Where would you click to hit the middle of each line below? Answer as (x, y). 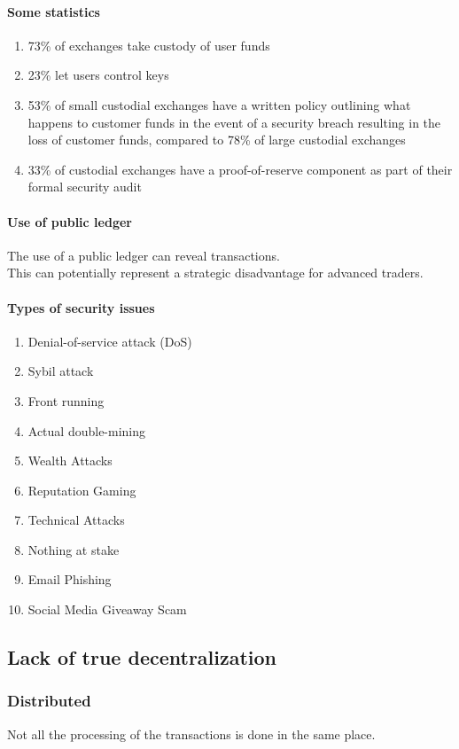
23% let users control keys (98, 75)
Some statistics (54, 11)
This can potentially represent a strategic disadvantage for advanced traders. (215, 273)
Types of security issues (81, 307)
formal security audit (85, 187)
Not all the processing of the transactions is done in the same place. (191, 733)
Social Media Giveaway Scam (107, 609)
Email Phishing (70, 579)
